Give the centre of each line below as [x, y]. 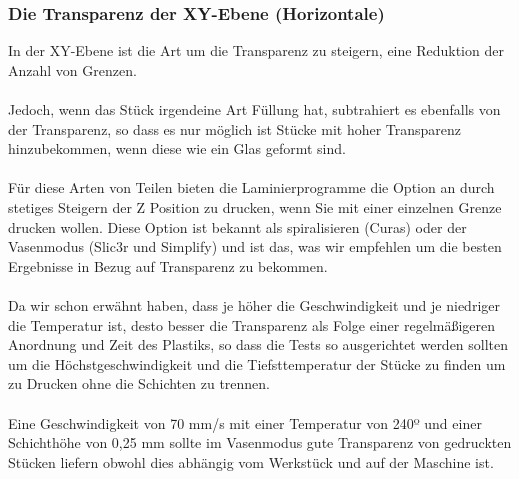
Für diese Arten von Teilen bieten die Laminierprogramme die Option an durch [251, 187]
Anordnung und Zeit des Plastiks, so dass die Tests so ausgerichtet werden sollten [258, 344]
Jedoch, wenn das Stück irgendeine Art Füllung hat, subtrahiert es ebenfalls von [254, 109]
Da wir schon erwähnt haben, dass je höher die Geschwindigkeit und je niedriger [254, 304]
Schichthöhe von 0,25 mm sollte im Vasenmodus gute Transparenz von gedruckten [260, 442]
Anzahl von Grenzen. [72, 69]
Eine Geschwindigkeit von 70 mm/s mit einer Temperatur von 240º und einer [245, 422]
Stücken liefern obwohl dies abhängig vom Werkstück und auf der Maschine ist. [251, 461]
